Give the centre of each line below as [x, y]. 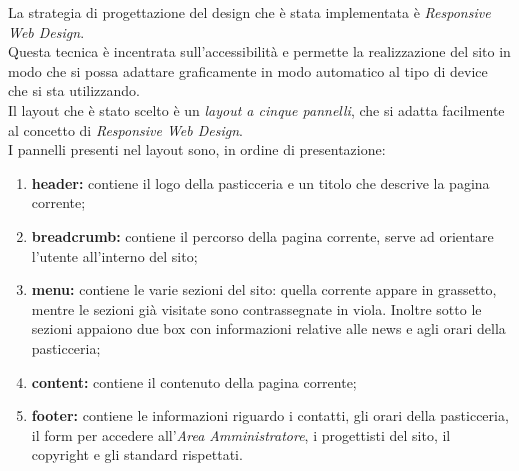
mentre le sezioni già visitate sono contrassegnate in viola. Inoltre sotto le [256, 308]
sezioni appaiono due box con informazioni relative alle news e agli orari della [268, 328]
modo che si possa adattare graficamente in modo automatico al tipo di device [248, 70]
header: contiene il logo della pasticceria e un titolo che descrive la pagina [260, 182]
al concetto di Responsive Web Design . [125, 129]
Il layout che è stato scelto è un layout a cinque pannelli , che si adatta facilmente [256, 109]
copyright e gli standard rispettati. [137, 454]
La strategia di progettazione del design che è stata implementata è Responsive [249, 12]
